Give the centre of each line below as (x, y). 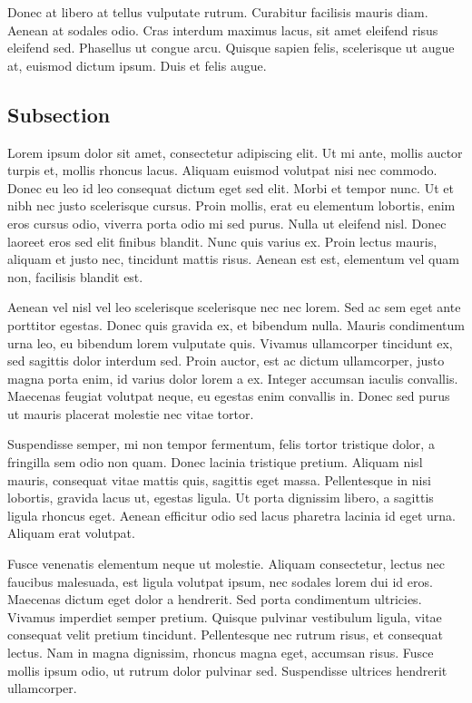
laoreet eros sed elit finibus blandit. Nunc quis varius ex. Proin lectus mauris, (222, 241)
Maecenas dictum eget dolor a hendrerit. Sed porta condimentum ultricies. (215, 599)
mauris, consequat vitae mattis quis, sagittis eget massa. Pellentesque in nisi (219, 479)
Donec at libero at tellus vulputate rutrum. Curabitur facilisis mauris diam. (218, 12)
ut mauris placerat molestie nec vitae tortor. (131, 413)
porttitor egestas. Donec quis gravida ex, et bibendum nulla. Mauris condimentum (236, 324)
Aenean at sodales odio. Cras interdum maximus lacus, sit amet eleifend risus (223, 29)
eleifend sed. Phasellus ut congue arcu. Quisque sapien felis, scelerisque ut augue (231, 48)
